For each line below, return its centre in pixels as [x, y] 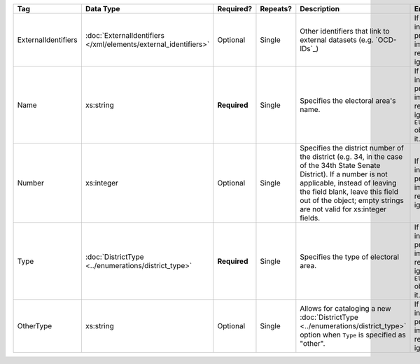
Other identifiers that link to [345, 31]
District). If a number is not [344, 174]
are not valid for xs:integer [343, 209]
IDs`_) [309, 49]
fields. [310, 218]
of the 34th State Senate [340, 166]
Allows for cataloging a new [345, 308]
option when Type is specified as [353, 335]
